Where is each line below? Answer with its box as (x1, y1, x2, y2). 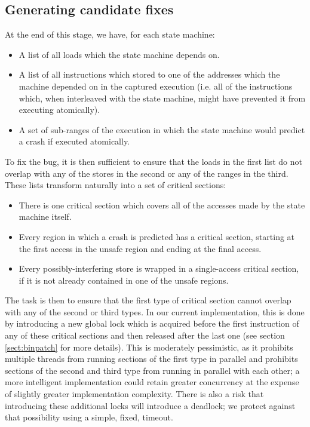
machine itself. (19, 210, 72, 223)
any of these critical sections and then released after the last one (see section (5, 329, 285, 342)
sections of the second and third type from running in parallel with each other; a (5, 364, 300, 376)
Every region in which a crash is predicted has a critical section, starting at (19, 230, 295, 242)
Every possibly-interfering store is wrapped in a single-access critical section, (19, 262, 299, 275)
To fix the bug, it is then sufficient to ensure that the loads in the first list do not (5, 155, 302, 167)
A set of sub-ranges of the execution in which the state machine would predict (19, 123, 305, 136)
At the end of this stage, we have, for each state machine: (5, 28, 215, 41)
